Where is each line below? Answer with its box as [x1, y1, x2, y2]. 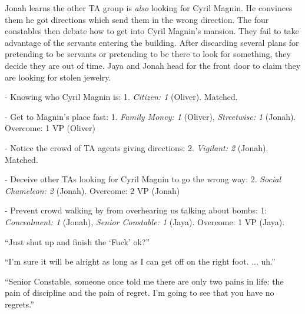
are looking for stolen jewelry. [5, 71, 111, 83]
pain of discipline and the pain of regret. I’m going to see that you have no [5, 286, 274, 299]
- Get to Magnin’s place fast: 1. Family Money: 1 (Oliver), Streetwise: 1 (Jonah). [5, 110, 296, 122]
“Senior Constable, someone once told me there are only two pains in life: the [5, 275, 284, 287]
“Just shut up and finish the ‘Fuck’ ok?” [5, 235, 150, 248]
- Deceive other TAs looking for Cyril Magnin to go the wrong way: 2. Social [5, 173, 281, 185]
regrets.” [5, 298, 34, 310]
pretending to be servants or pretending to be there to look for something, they [5, 48, 291, 60]
